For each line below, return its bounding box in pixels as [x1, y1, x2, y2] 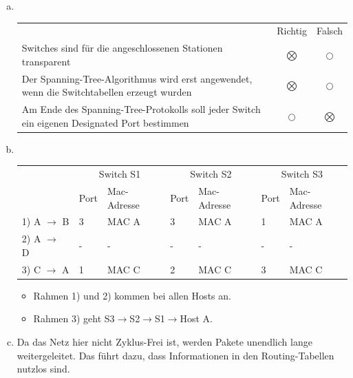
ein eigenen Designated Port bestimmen [21, 115, 189, 129]
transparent [21, 54, 71, 68]
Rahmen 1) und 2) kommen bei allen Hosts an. [33, 288, 231, 302]
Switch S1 [98, 167, 141, 181]
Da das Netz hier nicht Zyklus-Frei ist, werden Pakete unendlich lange [17, 334, 312, 348]
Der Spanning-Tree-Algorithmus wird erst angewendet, [21, 71, 253, 85]
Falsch [317, 23, 343, 38]
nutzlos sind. [17, 361, 70, 376]
